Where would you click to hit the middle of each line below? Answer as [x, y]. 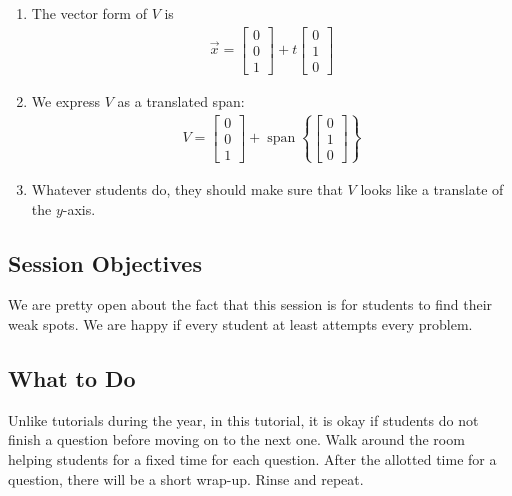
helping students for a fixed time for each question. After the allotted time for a [252, 458]
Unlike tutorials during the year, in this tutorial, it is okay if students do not [243, 419]
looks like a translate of [432, 188]
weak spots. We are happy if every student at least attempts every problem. [240, 323]
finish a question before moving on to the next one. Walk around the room [236, 439]
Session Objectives [105, 262]
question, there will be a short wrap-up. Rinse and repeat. [186, 478]
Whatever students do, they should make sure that [187, 188]
